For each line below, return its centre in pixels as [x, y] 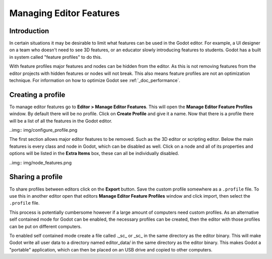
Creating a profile [37, 95]
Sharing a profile [36, 177]
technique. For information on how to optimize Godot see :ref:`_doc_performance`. [95, 80]
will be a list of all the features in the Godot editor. [61, 121]
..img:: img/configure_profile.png [43, 130]
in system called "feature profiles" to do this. [56, 57]
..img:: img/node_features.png [41, 162]
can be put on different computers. [46, 226]
